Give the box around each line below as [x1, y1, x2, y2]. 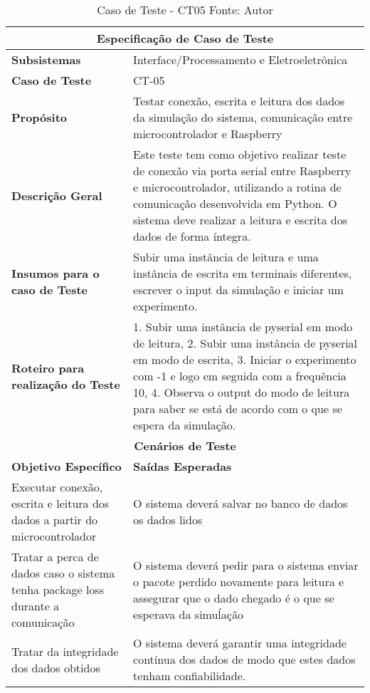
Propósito [11, 109, 68, 125]
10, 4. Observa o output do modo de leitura [133, 384, 350, 400]
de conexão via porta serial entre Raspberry [133, 162, 351, 179]
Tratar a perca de [11, 548, 99, 565]
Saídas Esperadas [133, 458, 232, 474]
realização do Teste [11, 375, 120, 392]
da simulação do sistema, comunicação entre [133, 109, 353, 125]
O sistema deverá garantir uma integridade [133, 635, 347, 651]
